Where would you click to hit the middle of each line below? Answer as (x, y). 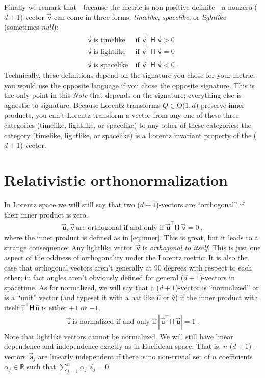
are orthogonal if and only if (120, 227)
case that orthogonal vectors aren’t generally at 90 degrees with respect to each (128, 267)
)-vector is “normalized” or (217, 287)
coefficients (236, 356)
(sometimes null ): (31, 27)
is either (54, 307)
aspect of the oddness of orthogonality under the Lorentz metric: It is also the (126, 258)
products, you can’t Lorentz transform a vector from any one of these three (122, 115)
